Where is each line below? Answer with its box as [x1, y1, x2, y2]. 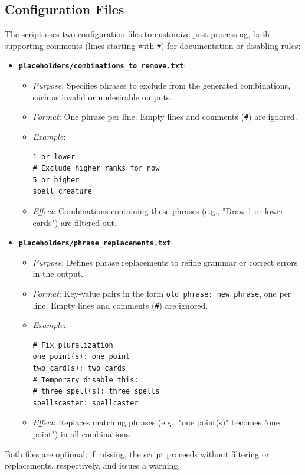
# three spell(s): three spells [32, 387, 160, 396]
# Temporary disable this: [32, 375, 139, 384]
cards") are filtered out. [32, 216, 117, 228]
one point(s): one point [32, 352, 130, 361]
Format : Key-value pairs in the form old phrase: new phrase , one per [32, 287, 291, 299]
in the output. [32, 267, 84, 280]
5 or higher [32, 175, 80, 184]
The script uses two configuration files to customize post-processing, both [5, 28, 270, 40]
